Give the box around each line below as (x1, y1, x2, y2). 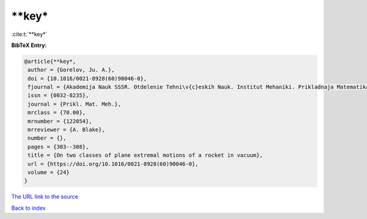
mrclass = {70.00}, (28, 109, 86, 116)
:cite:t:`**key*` (11, 31, 48, 38)
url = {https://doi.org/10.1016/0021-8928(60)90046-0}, (28, 160, 199, 167)
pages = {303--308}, (28, 143, 89, 150)
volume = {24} (28, 169, 70, 176)
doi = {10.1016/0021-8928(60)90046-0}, (28, 75, 147, 82)
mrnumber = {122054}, (28, 118, 92, 124)
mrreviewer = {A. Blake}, (28, 126, 105, 134)
